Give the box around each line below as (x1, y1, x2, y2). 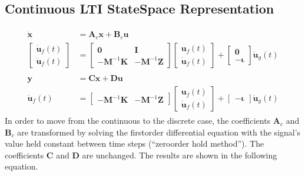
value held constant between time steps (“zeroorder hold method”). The (5, 137, 264, 150)
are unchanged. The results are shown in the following (82, 148, 277, 161)
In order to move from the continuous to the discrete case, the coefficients (5, 114, 271, 127)
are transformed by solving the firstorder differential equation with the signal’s (17, 126, 301, 138)
